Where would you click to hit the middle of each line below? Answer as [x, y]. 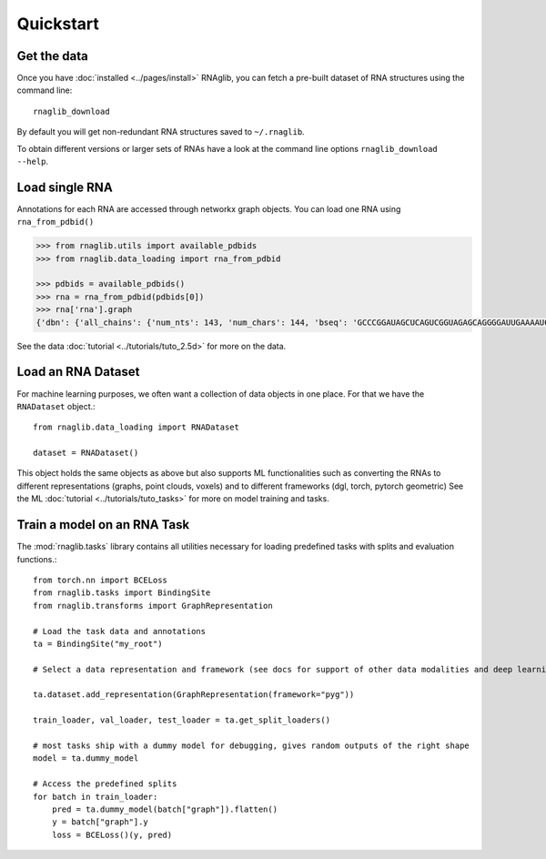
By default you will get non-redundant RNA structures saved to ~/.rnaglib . [161, 132]
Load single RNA [65, 187]
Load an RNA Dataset [78, 372]
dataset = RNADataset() [86, 453]
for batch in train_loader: [96, 797]
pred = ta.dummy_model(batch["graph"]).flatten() [164, 809]
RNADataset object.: [56, 406]
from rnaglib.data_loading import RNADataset [136, 427]
